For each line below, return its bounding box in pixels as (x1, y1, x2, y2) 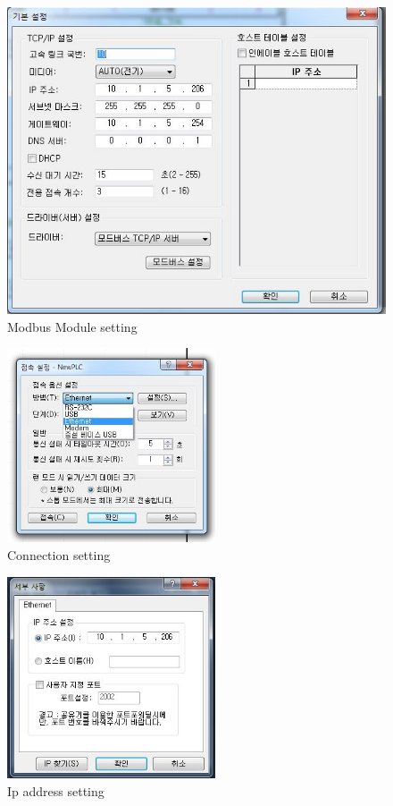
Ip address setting (7, 781, 105, 800)
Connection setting (7, 545, 111, 564)
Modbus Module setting (7, 317, 138, 335)
